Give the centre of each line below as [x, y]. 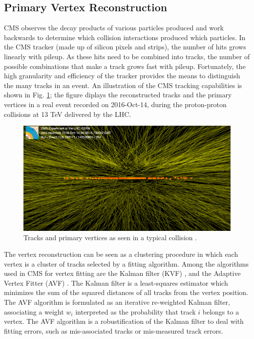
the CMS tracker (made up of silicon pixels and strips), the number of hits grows [125, 47]
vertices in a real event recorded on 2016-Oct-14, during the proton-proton [115, 104]
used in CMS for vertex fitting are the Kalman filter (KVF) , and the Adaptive [122, 273]
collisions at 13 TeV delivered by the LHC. [68, 114]
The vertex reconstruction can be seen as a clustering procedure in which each [121, 254]
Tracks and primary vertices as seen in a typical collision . [110, 237]
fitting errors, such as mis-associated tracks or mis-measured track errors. [114, 330]
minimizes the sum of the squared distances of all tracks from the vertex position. [126, 292]
